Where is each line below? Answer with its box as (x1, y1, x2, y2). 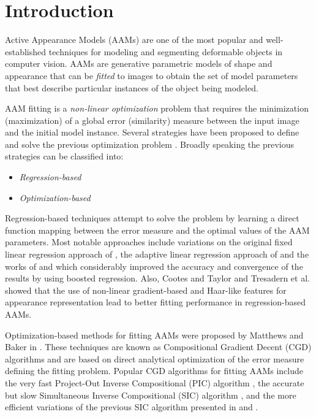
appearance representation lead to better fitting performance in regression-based (5, 296, 306, 308)
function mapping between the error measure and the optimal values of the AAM (5, 223, 310, 236)
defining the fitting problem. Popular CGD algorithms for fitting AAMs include (5, 364, 303, 377)
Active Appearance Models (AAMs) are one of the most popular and (5, 33, 263, 46)
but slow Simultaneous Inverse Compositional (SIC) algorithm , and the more (5, 388, 296, 401)
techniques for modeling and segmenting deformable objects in (48, 45, 283, 58)
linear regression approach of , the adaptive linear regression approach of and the (5, 248, 309, 261)
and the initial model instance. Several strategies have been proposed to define (5, 126, 299, 139)
